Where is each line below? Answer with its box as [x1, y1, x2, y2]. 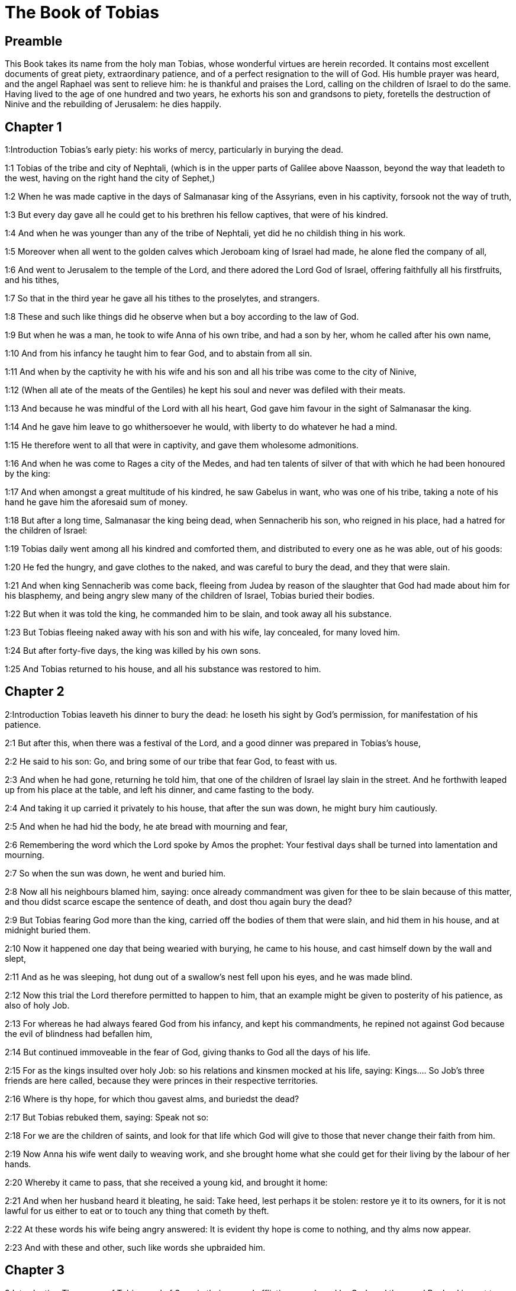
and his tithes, [5, 275, 60, 285]
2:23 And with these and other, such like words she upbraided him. [5, 1242, 266, 1253]
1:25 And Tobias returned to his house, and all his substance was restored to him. [5, 664, 321, 675]
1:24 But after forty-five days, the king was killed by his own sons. [5, 645, 261, 656]
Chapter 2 [5, 684, 64, 699]
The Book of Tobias [5, 2, 159, 23]
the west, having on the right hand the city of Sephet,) [5, 173, 215, 184]
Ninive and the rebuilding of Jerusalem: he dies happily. [5, 99, 221, 110]
